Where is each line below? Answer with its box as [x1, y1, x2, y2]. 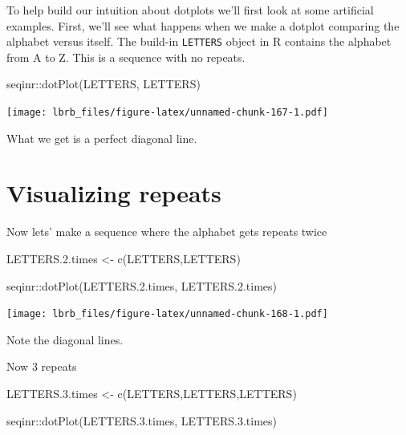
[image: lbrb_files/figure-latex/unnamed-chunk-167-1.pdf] [6, 107, 328, 119]
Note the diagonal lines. [6, 331, 124, 348]
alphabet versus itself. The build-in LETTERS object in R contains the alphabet [6, 33, 392, 50]
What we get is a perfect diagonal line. [6, 129, 197, 146]
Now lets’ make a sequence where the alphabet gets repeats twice [6, 223, 327, 240]
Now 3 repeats [6, 358, 77, 375]
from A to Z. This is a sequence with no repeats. [6, 48, 246, 65]
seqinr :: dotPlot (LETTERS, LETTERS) [6, 75, 201, 92]
